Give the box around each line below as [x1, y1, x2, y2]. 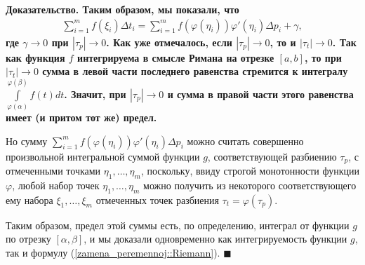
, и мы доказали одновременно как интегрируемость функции [84, 231, 347, 246]
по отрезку [6, 231, 51, 246]
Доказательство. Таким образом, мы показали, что [6, 2, 239, 16]
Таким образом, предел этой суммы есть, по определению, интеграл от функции [6, 217, 350, 232]
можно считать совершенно [187, 133, 304, 148]
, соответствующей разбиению [207, 149, 337, 163]
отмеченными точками [6, 163, 101, 177]
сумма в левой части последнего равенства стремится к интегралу [42, 64, 348, 79]
